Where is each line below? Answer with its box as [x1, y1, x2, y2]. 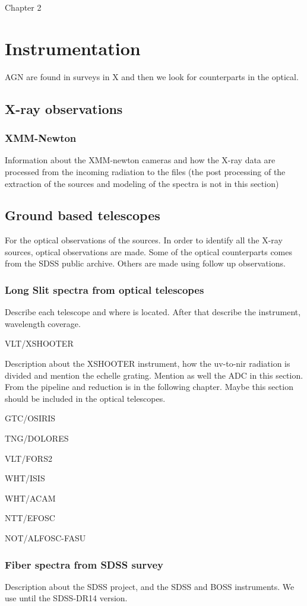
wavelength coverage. [5, 317, 81, 329]
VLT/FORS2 [5, 452, 52, 464]
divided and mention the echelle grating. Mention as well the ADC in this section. [5, 369, 303, 381]
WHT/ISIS [5, 472, 45, 484]
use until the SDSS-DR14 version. [5, 592, 128, 604]
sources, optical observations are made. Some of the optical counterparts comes [5, 245, 292, 258]
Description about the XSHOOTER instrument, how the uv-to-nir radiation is [5, 357, 290, 370]
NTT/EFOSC [5, 512, 55, 524]
